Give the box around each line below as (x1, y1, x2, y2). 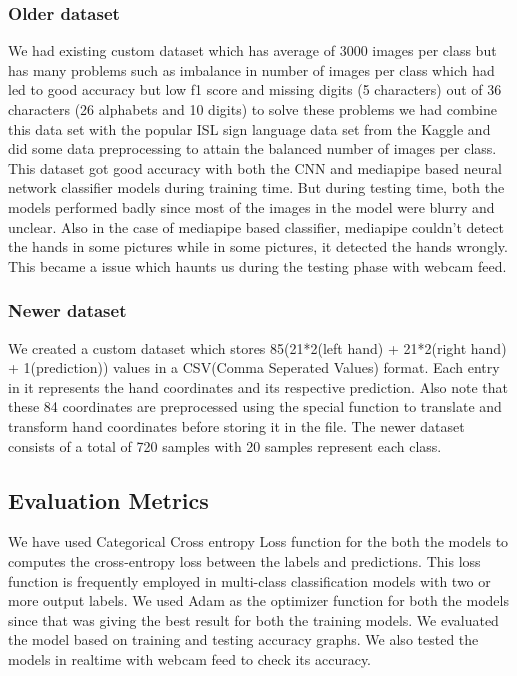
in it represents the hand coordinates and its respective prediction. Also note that (8, 376, 508, 397)
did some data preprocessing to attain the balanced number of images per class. (8, 138, 497, 159)
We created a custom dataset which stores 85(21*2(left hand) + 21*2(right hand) (8, 337, 507, 358)
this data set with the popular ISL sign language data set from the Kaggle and (8, 118, 491, 139)
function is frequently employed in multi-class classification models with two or (8, 570, 491, 591)
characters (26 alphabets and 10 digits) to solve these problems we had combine (8, 99, 497, 119)
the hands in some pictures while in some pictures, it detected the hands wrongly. (8, 236, 508, 257)
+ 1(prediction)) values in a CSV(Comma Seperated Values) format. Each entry (8, 357, 500, 378)
